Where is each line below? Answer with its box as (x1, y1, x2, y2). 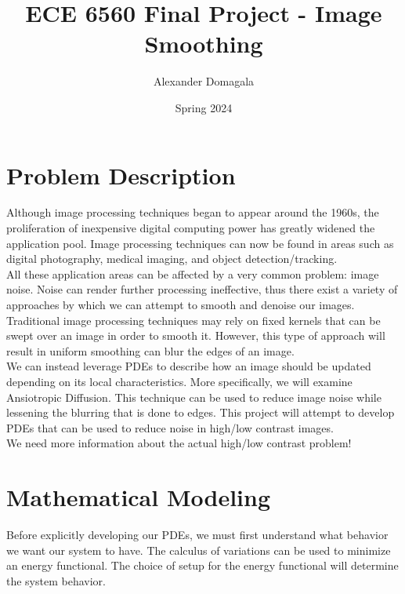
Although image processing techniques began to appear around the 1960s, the (6, 204, 379, 220)
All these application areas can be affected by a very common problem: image (6, 265, 379, 282)
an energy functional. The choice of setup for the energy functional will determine (6, 557, 399, 574)
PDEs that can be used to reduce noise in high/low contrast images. (6, 419, 334, 435)
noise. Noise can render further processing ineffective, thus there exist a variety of (6, 281, 398, 297)
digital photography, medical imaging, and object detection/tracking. (6, 250, 338, 267)
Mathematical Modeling (6, 481, 271, 513)
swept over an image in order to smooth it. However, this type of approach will (6, 327, 385, 344)
